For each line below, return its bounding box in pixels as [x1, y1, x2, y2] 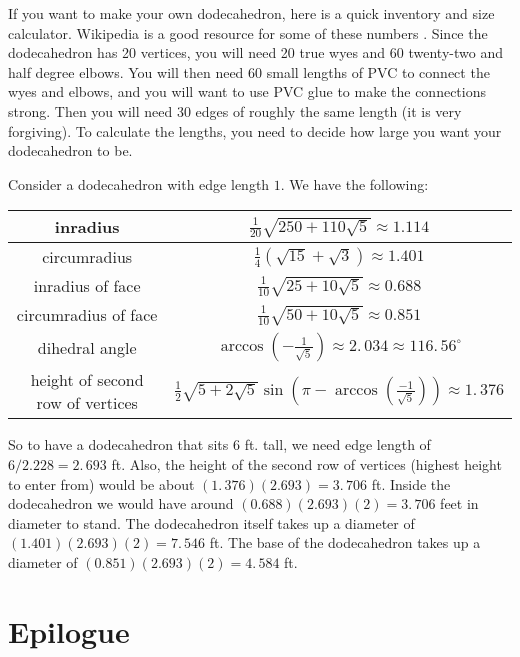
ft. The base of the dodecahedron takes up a [209, 532, 481, 553]
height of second [30, 368, 144, 392]
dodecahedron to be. [8, 140, 133, 161]
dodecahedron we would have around [8, 493, 234, 514]
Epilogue [8, 610, 130, 651]
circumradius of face [16, 303, 158, 327]
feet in [440, 493, 479, 514]
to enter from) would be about [8, 473, 195, 494]
